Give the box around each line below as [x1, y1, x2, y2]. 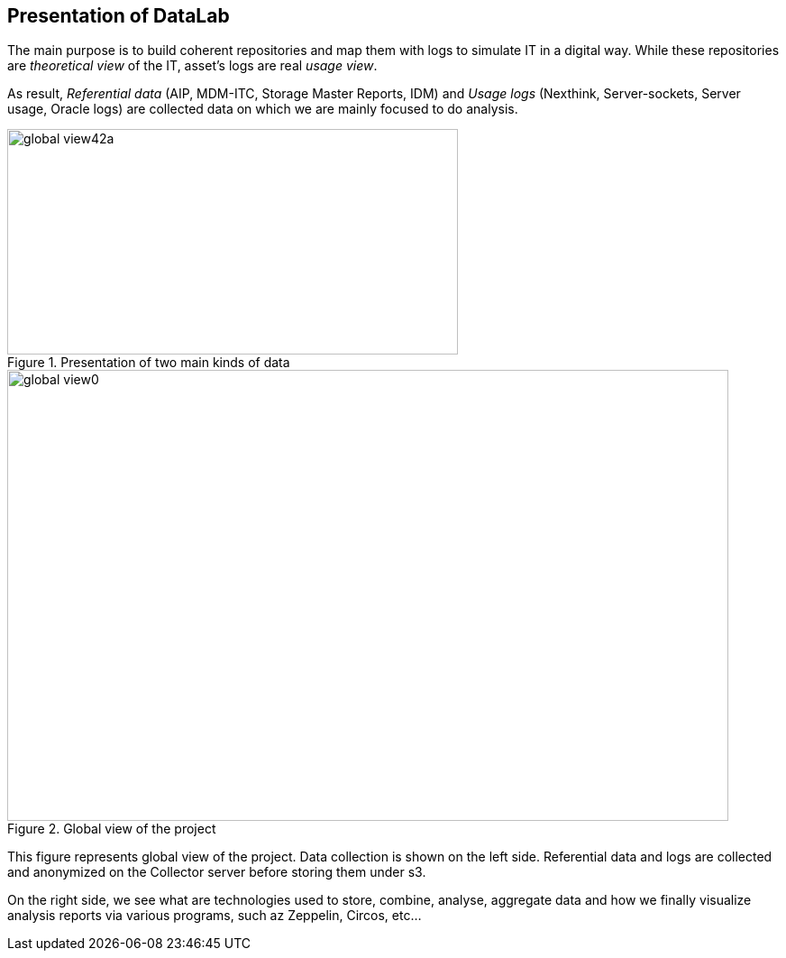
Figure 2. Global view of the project [7, 821, 216, 837]
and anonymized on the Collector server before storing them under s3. [7, 864, 426, 880]
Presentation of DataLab [7, 5, 230, 27]
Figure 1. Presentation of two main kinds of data [7, 355, 290, 371]
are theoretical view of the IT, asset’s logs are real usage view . [7, 58, 378, 74]
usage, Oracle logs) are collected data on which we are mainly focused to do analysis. [7, 101, 518, 117]
